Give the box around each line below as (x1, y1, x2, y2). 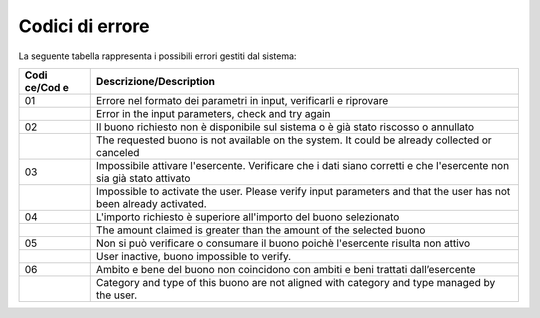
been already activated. (95, 196, 207, 210)
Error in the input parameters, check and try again (95, 106, 331, 120)
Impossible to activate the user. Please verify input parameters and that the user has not (95, 184, 511, 198)
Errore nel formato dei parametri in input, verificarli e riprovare (95, 93, 389, 107)
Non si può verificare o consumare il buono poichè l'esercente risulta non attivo (95, 236, 471, 250)
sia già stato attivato (95, 171, 191, 185)
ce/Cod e (24, 80, 69, 94)
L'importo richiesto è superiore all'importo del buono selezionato (95, 210, 400, 224)
